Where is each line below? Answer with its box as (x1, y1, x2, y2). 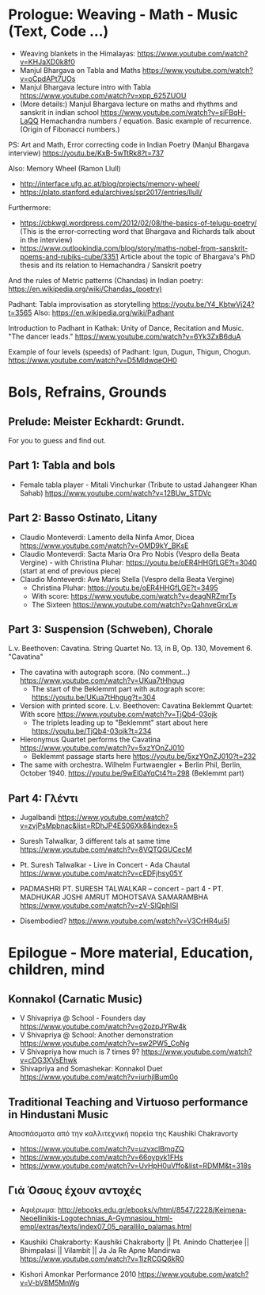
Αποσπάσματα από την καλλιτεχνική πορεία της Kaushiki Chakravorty (8, 1128, 239, 1138)
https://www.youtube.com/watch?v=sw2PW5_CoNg (19, 1039, 190, 1048)
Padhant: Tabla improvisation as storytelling (8, 299, 151, 308)
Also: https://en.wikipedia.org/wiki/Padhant (33, 308, 175, 317)
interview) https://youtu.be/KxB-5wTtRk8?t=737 (8, 148, 165, 158)
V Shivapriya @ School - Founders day (19, 1013, 146, 1023)
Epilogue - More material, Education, (8, 944, 254, 962)
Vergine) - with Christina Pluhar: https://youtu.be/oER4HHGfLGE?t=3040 (19, 557, 257, 567)
